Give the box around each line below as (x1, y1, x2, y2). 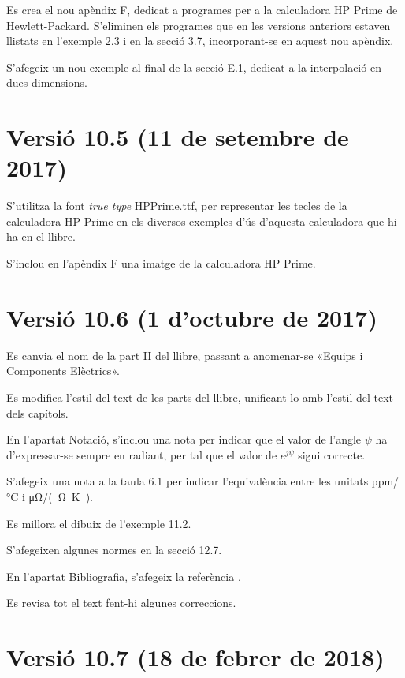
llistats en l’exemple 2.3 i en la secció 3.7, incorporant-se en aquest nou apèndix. (6, 32, 394, 49)
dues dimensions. (6, 74, 87, 91)
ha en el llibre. (6, 228, 76, 245)
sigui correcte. (298, 446, 366, 463)
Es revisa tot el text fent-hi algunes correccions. (6, 594, 236, 611)
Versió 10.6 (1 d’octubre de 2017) (6, 301, 377, 333)
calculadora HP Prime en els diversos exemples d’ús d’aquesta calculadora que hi (6, 212, 397, 229)
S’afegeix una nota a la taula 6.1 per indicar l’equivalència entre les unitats (6, 473, 369, 489)
